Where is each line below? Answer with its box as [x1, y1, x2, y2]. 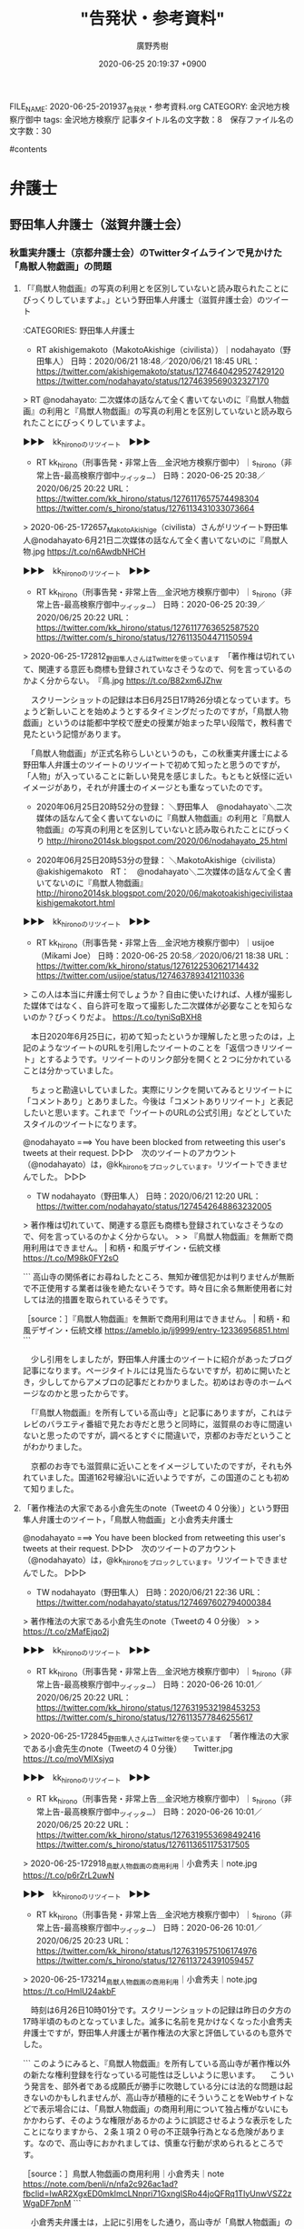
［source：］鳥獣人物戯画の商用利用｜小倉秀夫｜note [22, 2168, 225, 2179]
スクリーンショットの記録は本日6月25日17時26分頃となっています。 [30, 694, 284, 705]
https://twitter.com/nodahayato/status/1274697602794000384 [35, 1597, 272, 1608]
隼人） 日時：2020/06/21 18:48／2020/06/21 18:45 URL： [44, 356, 260, 366]
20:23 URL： [83, 1934, 132, 1946]
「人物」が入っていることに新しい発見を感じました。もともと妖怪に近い [22, 770, 293, 781]
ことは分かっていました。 [22, 1065, 119, 1076]
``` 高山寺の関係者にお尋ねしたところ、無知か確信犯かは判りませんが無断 [22, 1271, 295, 1282]
